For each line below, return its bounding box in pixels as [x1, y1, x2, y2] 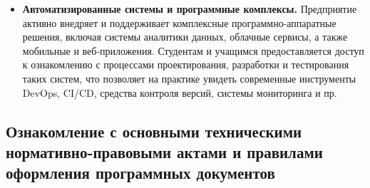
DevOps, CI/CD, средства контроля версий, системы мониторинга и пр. [22, 85, 337, 100]
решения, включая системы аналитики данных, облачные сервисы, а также [22, 29, 348, 44]
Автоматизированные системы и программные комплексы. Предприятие [22, 1, 357, 16]
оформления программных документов [6, 162, 275, 184]
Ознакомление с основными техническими [6, 120, 302, 142]
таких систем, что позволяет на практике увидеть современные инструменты [22, 70, 356, 85]
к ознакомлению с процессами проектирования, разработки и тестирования [22, 57, 349, 72]
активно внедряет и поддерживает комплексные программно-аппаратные [22, 15, 336, 30]
